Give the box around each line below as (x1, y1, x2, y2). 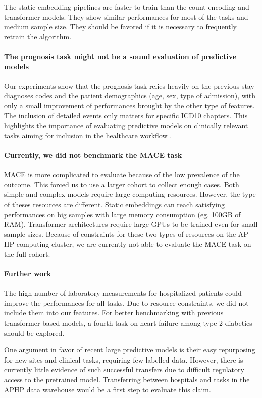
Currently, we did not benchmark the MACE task (4, 149, 182, 160)
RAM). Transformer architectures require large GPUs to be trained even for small (4, 219, 258, 229)
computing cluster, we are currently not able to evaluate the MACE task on (16, 238, 251, 249)
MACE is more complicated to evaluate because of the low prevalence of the (4, 169, 240, 180)
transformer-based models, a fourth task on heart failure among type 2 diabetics (4, 317, 252, 328)
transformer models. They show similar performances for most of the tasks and (4, 11, 248, 22)
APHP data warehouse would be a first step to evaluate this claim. (4, 384, 211, 394)
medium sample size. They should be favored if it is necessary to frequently (4, 21, 237, 32)
